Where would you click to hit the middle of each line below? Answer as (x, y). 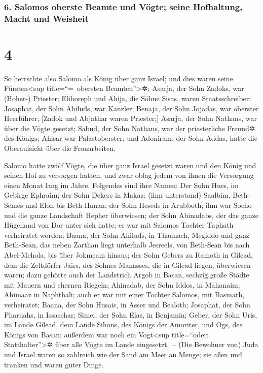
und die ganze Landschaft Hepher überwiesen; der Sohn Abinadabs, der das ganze (131, 215)
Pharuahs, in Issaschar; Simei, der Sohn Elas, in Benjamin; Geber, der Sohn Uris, (131, 314)
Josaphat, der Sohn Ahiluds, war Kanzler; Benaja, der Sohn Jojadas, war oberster (131, 108)
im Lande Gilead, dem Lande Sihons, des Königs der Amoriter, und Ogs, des (123, 324)
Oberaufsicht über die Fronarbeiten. (60, 148)
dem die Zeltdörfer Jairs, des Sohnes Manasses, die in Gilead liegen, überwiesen (127, 265)
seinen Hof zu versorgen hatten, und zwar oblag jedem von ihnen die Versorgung (129, 175)
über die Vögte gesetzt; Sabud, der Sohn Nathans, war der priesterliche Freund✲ (130, 128)
